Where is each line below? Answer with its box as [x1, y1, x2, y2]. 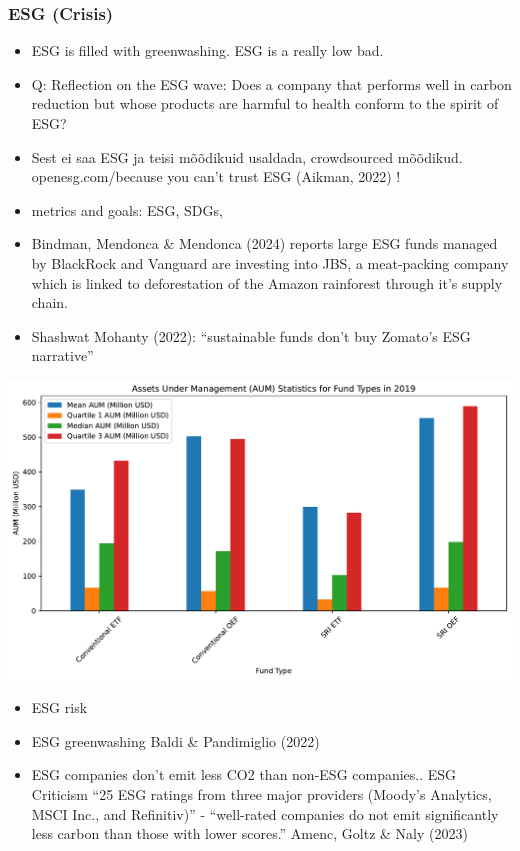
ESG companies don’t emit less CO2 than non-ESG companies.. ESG [31, 764, 457, 785]
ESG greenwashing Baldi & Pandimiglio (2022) [31, 730, 320, 751]
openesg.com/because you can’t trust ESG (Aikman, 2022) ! [31, 166, 401, 187]
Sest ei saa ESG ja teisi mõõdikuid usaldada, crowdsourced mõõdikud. [31, 146, 463, 167]
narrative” [31, 345, 94, 366]
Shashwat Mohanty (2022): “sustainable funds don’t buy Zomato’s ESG [31, 325, 471, 346]
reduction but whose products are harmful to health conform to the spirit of [31, 93, 499, 114]
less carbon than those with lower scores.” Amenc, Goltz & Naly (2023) [31, 823, 468, 844]
